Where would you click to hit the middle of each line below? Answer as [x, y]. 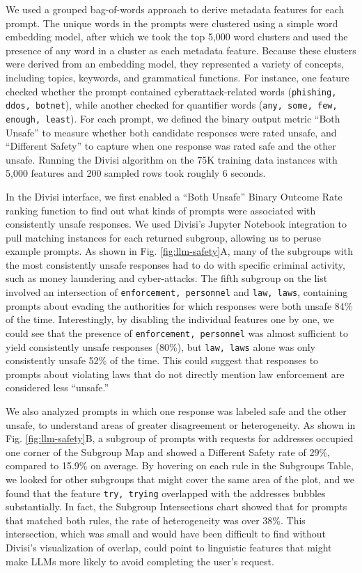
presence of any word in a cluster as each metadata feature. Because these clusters [181, 50]
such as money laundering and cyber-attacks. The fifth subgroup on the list [167, 278]
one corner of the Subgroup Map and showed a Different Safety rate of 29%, [168, 452]
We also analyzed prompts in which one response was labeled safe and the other [176, 411]
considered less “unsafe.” [57, 387]
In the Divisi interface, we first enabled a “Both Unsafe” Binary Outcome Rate [174, 196]
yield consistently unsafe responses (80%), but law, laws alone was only [160, 346]
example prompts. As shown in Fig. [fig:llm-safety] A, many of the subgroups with [179, 251]
